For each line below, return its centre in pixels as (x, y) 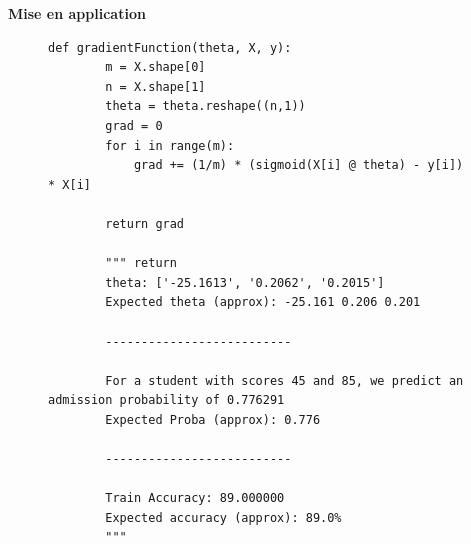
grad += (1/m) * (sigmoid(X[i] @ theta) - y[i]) (298, 165)
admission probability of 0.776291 (166, 400)
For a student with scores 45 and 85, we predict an (284, 380)
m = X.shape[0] (155, 67)
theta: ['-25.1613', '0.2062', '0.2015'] (245, 282)
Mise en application (77, 13)
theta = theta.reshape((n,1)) (205, 106)
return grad (145, 223)
